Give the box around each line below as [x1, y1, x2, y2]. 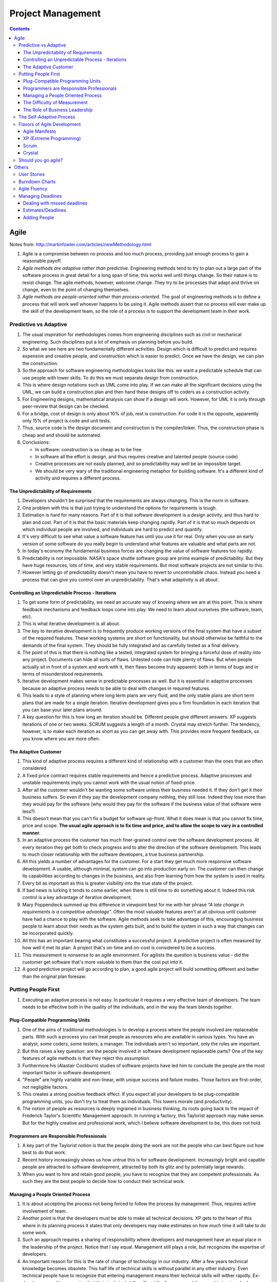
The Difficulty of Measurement [23, 99, 88, 106]
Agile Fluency [18, 186, 48, 192]
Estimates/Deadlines [23, 207, 67, 213]
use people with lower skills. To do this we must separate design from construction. [22, 374, 199, 380]
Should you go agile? [18, 157, 63, 163]
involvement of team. [22, 1208, 67, 1214]
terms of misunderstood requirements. [22, 671, 104, 677]
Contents [9, 26, 30, 32]
